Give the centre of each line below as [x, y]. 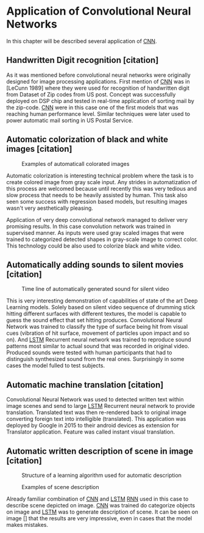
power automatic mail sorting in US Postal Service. [70, 120]
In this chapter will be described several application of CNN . [82, 41]
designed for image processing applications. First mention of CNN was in [98, 81]
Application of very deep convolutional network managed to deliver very [97, 220]
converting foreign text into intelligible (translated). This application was [96, 419]
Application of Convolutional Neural [99, 11]
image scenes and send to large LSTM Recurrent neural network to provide [101, 406]
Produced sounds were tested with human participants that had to [89, 352]
